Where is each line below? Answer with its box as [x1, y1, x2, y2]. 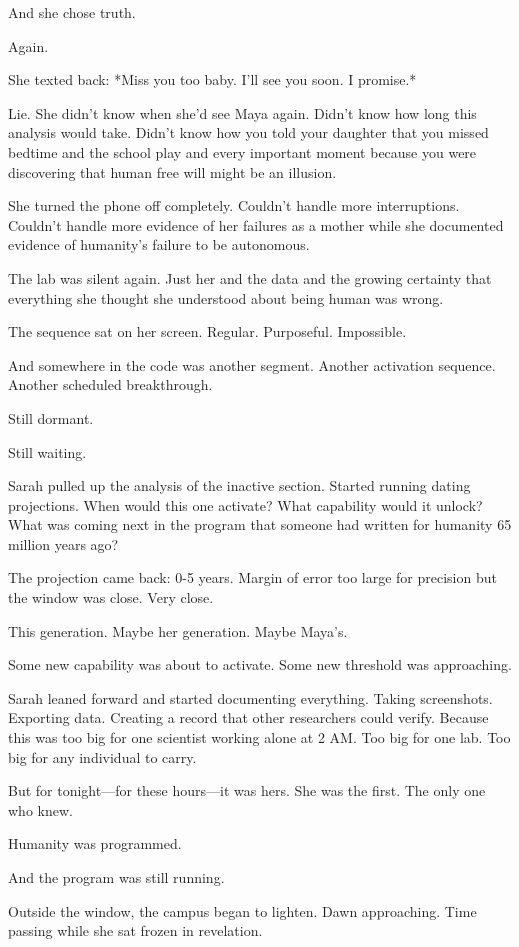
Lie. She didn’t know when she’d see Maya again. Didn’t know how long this [8, 102, 477, 123]
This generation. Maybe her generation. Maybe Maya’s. [8, 620, 348, 641]
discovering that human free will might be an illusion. [8, 161, 337, 182]
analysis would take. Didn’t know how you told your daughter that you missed [8, 122, 489, 143]
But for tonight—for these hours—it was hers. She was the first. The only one [8, 780, 486, 801]
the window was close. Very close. [8, 587, 214, 608]
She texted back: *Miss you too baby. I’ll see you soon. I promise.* [8, 69, 417, 90]
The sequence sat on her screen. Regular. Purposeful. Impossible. [8, 321, 407, 342]
